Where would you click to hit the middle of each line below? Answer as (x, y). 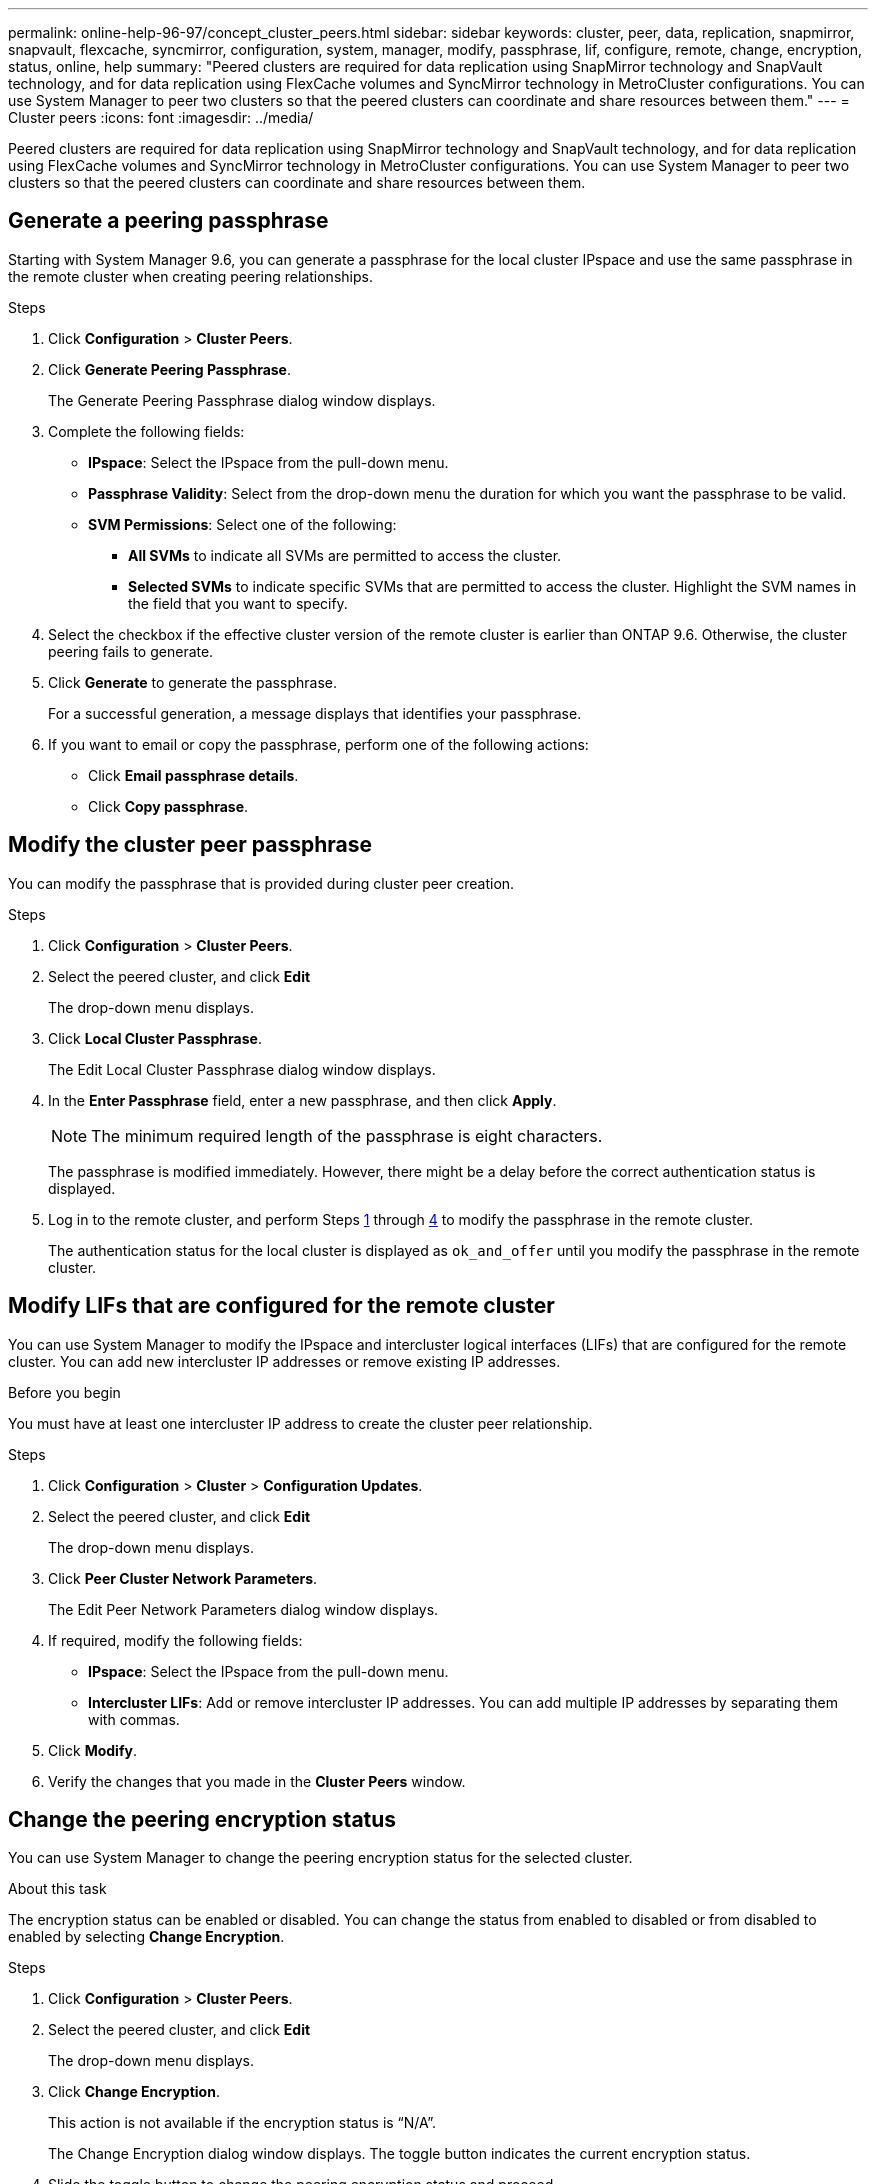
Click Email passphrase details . (193, 775)
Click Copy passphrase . (168, 806)
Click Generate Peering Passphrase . (170, 369)
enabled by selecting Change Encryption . (146, 1937)
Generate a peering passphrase (168, 221)
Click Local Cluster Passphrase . (155, 1038)
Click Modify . (92, 1750)
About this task (57, 1889)
